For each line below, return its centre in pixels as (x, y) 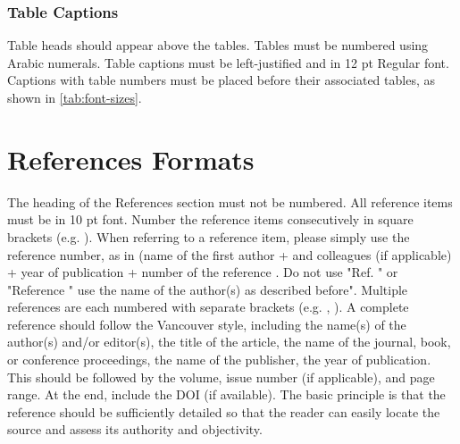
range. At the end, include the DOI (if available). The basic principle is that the (226, 394)
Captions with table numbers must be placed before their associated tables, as (221, 80)
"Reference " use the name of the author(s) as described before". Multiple (208, 289)
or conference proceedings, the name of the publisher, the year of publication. (219, 360)
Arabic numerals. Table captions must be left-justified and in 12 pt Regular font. (228, 62)
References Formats (131, 159)
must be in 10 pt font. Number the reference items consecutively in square (210, 219)
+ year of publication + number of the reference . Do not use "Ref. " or (203, 272)
